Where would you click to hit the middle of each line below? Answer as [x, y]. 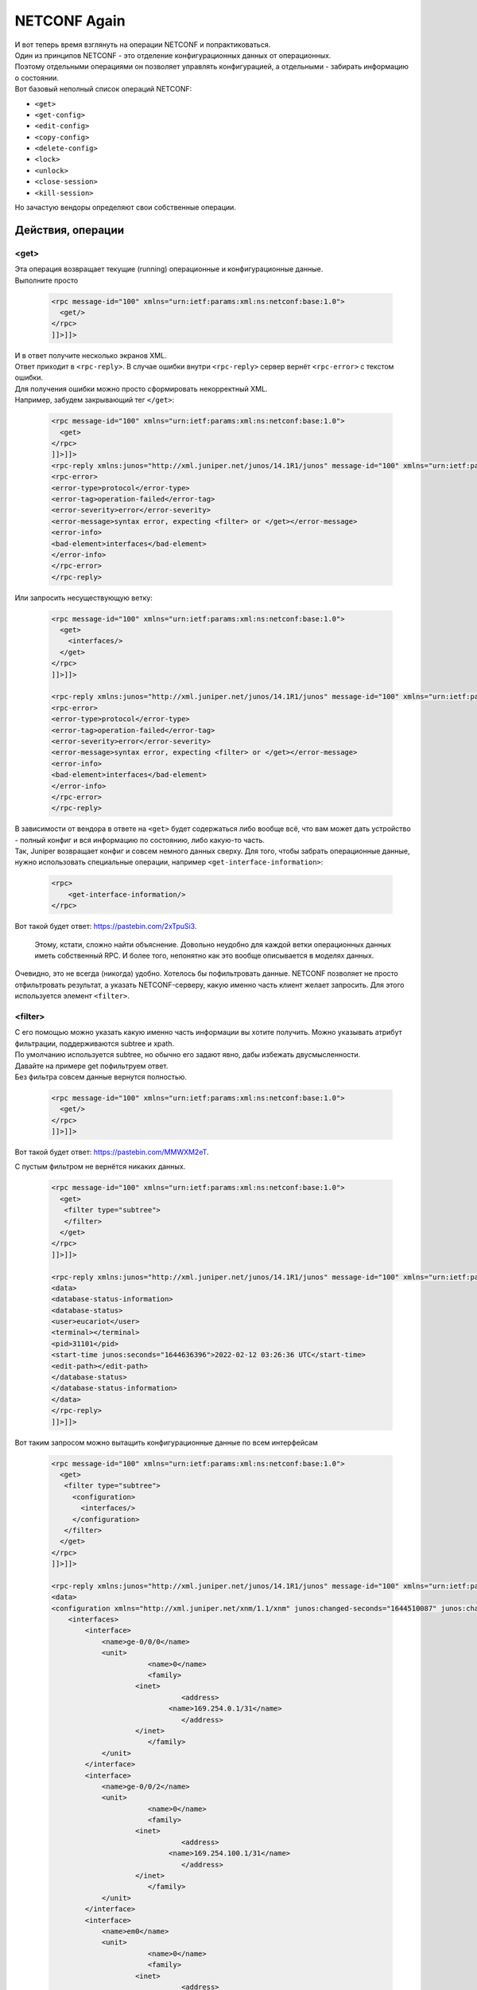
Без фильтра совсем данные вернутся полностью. [101, 1077]
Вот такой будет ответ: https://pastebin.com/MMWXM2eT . [112, 1152]
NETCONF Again [70, 21]
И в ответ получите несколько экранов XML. [91, 355]
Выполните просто [47, 280]
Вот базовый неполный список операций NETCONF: [103, 89]
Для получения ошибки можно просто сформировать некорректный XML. [141, 388]
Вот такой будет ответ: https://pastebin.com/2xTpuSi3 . [106, 927]
